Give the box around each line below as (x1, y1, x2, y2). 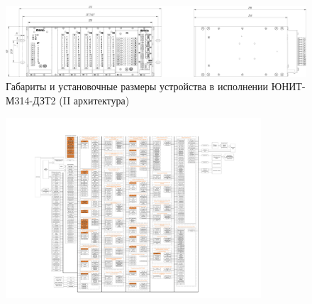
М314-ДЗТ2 (6, 92, 56, 107)
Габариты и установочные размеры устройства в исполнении (6, 79, 269, 94)
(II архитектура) (59, 92, 130, 107)
